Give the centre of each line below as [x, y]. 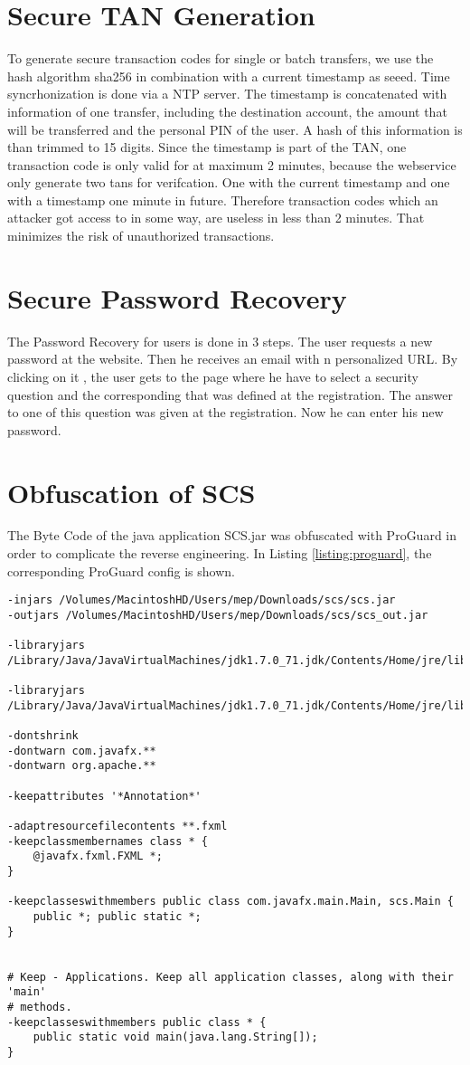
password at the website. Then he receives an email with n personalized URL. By [233, 359]
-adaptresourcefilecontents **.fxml [117, 827]
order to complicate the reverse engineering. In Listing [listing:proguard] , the [220, 553]
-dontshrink [43, 736]
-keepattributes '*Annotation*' [104, 796]
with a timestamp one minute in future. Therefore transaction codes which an [223, 200]
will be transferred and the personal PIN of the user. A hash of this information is [235, 129]
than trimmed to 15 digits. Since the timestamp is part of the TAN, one [207, 147]
